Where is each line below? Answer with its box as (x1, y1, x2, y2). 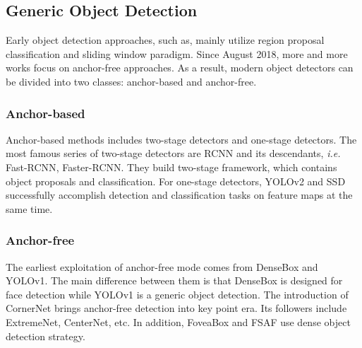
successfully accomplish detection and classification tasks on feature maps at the (6, 187, 353, 202)
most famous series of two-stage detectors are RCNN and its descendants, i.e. (6, 146, 341, 161)
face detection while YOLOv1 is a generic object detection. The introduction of (6, 286, 349, 301)
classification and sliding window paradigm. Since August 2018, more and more (6, 46, 348, 61)
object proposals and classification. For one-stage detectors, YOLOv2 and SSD (6, 173, 346, 188)
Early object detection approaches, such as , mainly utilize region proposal (6, 33, 325, 47)
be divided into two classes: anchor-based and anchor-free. (6, 74, 257, 88)
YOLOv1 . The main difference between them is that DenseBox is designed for (6, 273, 343, 288)
